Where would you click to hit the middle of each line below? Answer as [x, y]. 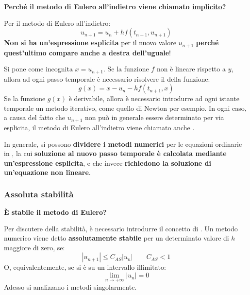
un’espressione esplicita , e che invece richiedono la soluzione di [108, 163]
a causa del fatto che [35, 117]
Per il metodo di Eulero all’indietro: [57, 23]
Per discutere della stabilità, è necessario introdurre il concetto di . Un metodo [121, 228]
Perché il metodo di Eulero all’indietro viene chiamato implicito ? [115, 6]
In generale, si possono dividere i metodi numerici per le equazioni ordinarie [123, 144]
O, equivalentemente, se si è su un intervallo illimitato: [85, 267]
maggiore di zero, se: [34, 247]
